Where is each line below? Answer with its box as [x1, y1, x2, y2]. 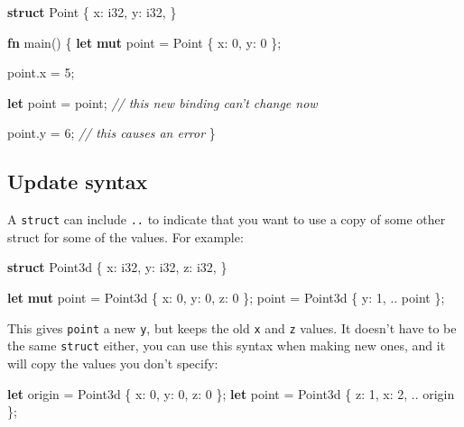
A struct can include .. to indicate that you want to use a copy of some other [7, 210, 446, 229]
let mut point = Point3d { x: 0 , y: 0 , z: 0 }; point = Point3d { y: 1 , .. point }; [7, 288, 445, 307]
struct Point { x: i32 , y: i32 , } [7, 3, 177, 21]
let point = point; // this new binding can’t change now [7, 93, 318, 112]
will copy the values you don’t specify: [7, 353, 218, 372]
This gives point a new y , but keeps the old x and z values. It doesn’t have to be [7, 318, 457, 337]
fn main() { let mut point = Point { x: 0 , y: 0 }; [7, 32, 282, 51]
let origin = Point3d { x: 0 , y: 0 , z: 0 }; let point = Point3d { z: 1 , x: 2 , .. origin [7, 384, 455, 403]
